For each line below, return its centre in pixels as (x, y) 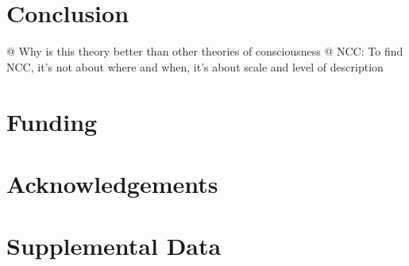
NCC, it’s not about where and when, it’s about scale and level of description (195, 66)
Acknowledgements (112, 183)
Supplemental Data (114, 246)
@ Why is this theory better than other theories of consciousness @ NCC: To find (205, 51)
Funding (52, 121)
